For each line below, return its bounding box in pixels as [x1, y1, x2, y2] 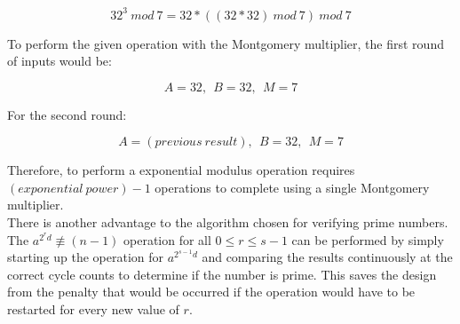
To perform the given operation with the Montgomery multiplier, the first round [7, 34, 444, 52]
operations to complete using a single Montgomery [155, 178, 430, 196]
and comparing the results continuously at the [202, 248, 453, 266]
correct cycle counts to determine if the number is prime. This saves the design [7, 265, 437, 283]
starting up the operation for [7, 248, 164, 266]
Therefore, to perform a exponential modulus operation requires [7, 161, 355, 179]
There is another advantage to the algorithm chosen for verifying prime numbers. [7, 213, 448, 232]
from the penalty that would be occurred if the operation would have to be [7, 282, 416, 301]
